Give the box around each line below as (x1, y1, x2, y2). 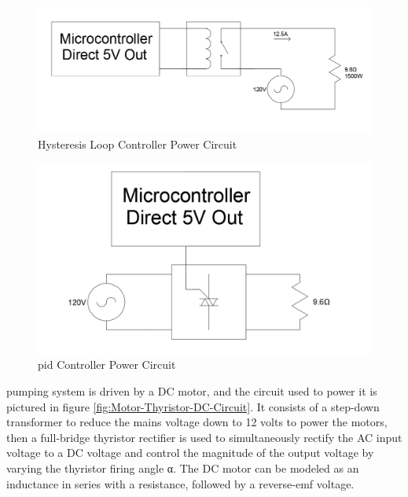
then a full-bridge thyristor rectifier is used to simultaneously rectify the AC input (6, 429, 402, 445)
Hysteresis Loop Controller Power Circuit (38, 135, 237, 152)
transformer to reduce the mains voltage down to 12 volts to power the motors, (6, 414, 388, 430)
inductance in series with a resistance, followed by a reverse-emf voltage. (6, 475, 355, 491)
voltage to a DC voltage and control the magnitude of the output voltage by (6, 444, 374, 461)
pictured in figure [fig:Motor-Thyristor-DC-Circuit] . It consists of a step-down (6, 398, 380, 414)
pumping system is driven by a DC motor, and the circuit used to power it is (6, 383, 377, 399)
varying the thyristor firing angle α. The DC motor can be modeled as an (6, 460, 359, 477)
